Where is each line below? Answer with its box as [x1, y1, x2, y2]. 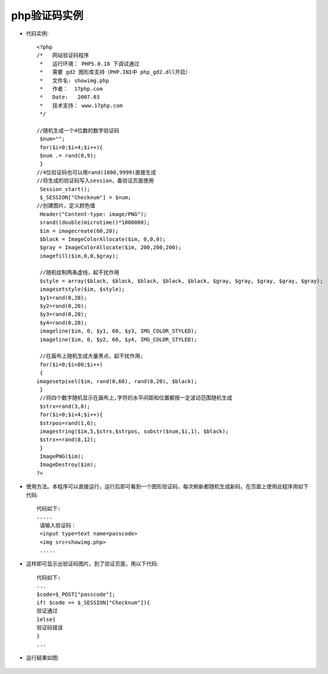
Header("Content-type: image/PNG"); [39, 211, 148, 217]
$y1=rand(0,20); [39, 294, 87, 301]
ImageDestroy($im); [39, 461, 97, 468]
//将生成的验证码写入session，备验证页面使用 [36, 177, 154, 184]
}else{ [36, 615, 56, 623]
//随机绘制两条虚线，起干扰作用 [39, 269, 119, 276]
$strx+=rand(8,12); [39, 436, 97, 443]
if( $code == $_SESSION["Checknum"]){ [36, 599, 151, 606]
